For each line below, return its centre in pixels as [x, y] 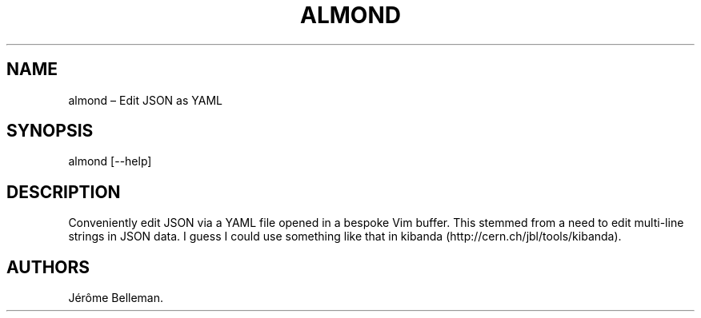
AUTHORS [48, 267]
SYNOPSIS [50, 131]
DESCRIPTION [64, 192]
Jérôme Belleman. [116, 298]
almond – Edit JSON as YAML [145, 100]
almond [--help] [110, 161]
